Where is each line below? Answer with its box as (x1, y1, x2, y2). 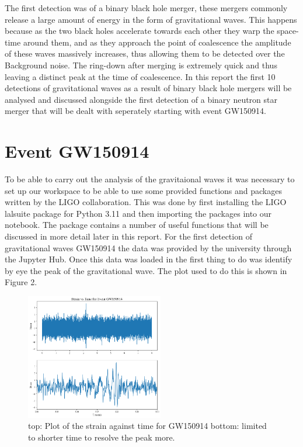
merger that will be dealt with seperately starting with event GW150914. (5, 105, 267, 117)
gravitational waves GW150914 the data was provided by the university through (5, 241, 292, 254)
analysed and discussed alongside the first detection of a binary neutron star (5, 93, 277, 105)
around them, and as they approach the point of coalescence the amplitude (23, 36, 291, 48)
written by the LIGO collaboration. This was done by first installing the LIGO (5, 196, 287, 208)
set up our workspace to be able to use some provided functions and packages (5, 184, 282, 196)
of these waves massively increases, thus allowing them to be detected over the (5, 47, 285, 60)
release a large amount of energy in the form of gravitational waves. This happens (5, 13, 297, 25)
